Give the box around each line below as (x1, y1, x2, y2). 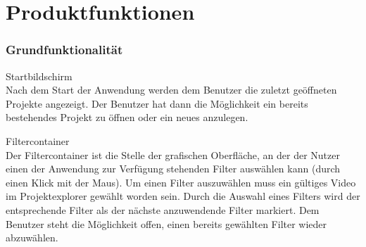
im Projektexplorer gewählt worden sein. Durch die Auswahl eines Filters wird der (6, 189, 360, 203)
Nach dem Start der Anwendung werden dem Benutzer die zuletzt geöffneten (6, 82, 337, 97)
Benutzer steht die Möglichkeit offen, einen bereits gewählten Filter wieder (6, 216, 327, 231)
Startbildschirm (6, 68, 72, 83)
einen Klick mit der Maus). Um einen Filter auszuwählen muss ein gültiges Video (6, 175, 356, 189)
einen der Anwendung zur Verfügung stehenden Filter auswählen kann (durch (6, 161, 341, 176)
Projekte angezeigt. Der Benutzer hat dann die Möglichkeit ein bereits (6, 96, 308, 110)
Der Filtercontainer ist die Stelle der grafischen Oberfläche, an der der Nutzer (6, 147, 340, 162)
